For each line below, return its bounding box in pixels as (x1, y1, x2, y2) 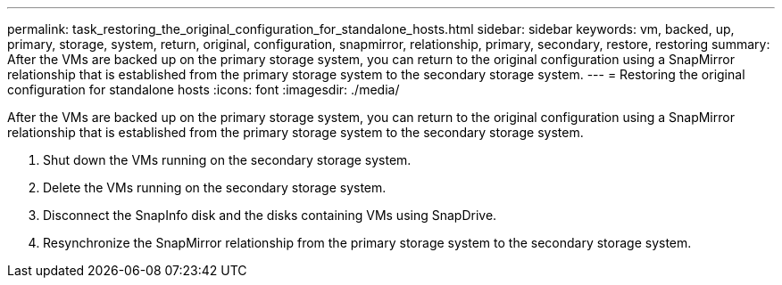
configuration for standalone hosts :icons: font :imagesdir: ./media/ (7, 82, 400, 97)
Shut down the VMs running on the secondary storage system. (43, 152, 412, 167)
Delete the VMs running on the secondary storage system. (43, 180, 387, 195)
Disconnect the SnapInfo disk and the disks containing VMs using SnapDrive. (43, 208, 497, 223)
